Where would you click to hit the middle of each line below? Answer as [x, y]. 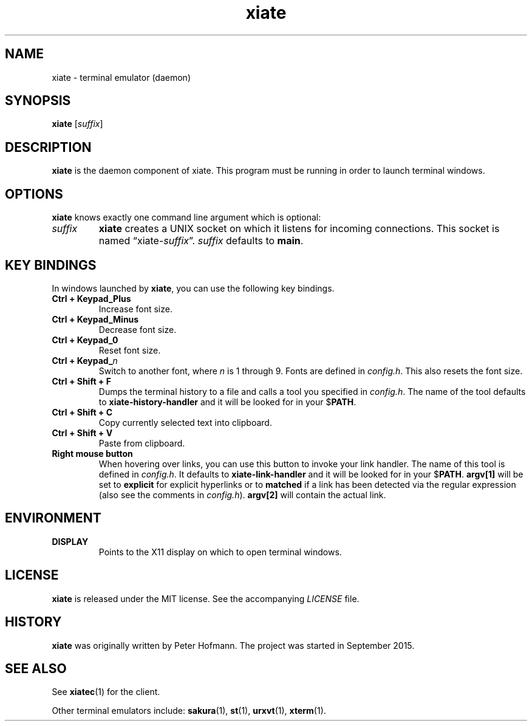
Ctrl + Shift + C [82, 412]
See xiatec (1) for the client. [106, 692]
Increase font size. [135, 309]
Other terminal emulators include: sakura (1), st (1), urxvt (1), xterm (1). [189, 711]
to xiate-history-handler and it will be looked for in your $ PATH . [227, 402]
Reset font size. [130, 350]
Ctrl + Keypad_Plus [91, 298]
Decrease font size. [138, 329]
